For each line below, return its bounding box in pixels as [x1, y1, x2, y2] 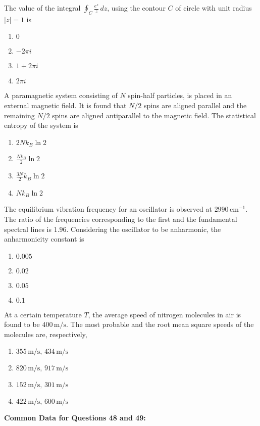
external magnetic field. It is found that [4, 100, 127, 110]
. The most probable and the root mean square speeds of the [66, 319, 254, 329]
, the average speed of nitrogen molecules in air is [88, 309, 241, 319]
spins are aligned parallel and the [143, 100, 247, 110]
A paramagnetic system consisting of [4, 90, 118, 101]
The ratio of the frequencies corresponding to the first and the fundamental [4, 213, 237, 224]
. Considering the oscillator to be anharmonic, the [66, 223, 221, 234]
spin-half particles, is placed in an [128, 90, 232, 101]
